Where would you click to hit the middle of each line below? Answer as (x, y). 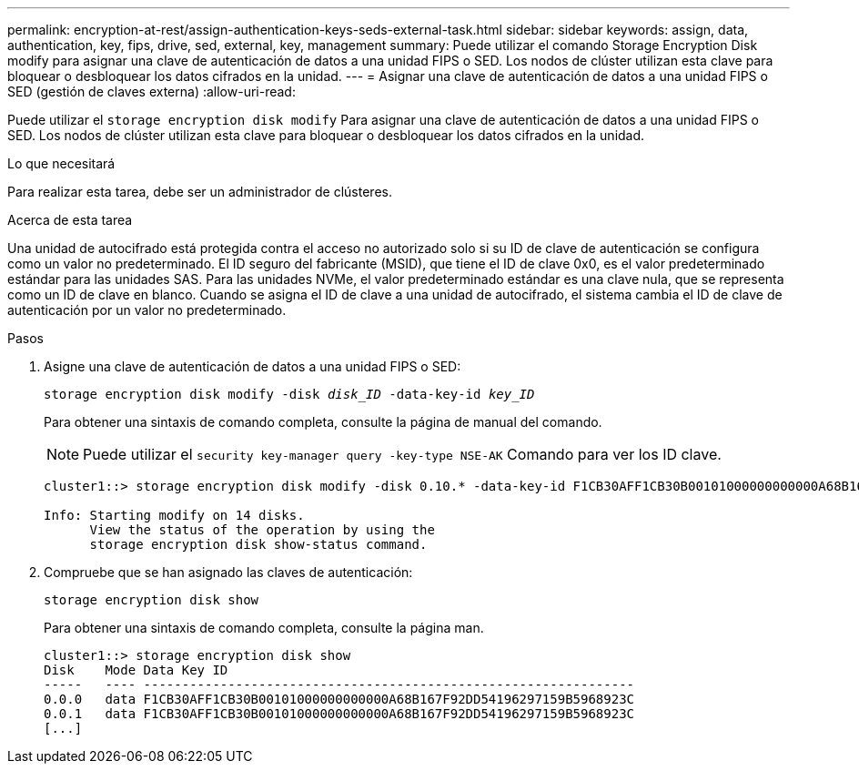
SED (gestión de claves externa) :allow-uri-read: (152, 91)
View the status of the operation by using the (262, 530)
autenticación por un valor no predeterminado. (147, 310)
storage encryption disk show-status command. (258, 544)
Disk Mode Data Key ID (136, 670)
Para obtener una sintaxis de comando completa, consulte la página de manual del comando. (323, 422)
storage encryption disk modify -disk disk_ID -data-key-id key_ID (289, 394)
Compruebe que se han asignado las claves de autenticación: (228, 572)
